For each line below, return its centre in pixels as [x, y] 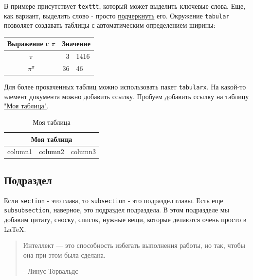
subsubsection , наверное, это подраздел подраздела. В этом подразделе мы [117, 210]
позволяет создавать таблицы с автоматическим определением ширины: [110, 25]
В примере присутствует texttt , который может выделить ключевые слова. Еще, [125, 6]
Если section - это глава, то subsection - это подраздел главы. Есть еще [114, 200]
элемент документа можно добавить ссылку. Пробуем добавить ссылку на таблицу [126, 96]
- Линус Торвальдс [51, 271]
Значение [76, 44]
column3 [83, 151]
